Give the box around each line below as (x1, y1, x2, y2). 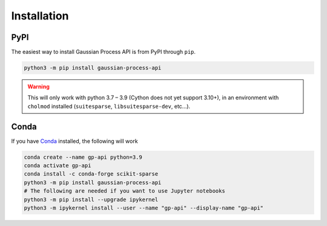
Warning (27, 83, 50, 90)
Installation (11, 9, 69, 22)
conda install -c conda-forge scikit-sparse (24, 170, 159, 178)
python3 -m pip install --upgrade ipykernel (24, 196, 159, 203)
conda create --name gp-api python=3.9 (24, 153, 142, 161)
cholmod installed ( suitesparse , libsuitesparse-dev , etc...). (27, 102, 191, 110)
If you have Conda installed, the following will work (11, 137, 139, 145)
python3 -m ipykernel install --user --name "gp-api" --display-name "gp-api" (24, 205, 263, 211)
